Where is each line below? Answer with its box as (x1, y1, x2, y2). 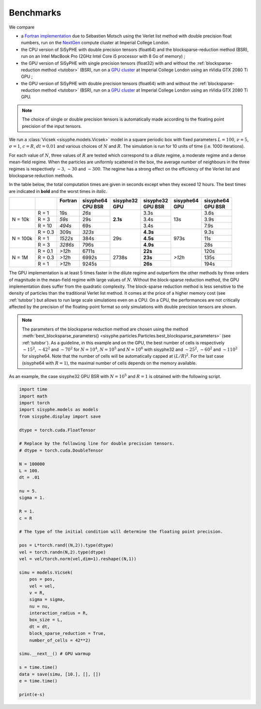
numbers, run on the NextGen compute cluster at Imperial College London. (21, 40, 170, 46)
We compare (9, 24, 35, 30)
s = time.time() (19, 664, 58, 670)
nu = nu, (29, 603, 50, 609)
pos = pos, (29, 577, 55, 582)
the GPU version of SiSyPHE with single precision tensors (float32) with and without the (21, 60, 196, 66)
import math (19, 393, 48, 399)
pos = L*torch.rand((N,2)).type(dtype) (19, 543, 114, 548)
